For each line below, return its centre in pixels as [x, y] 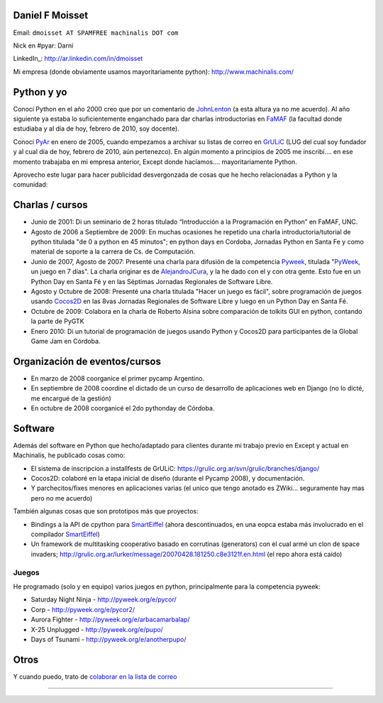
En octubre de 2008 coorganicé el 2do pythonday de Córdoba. [123, 408]
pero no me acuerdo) [62, 498]
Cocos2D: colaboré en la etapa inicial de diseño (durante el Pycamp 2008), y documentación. [168, 479]
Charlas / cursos [50, 205]
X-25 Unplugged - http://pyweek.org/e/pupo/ [97, 629]
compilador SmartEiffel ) [66, 534]
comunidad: [30, 185]
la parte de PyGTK [57, 321]
